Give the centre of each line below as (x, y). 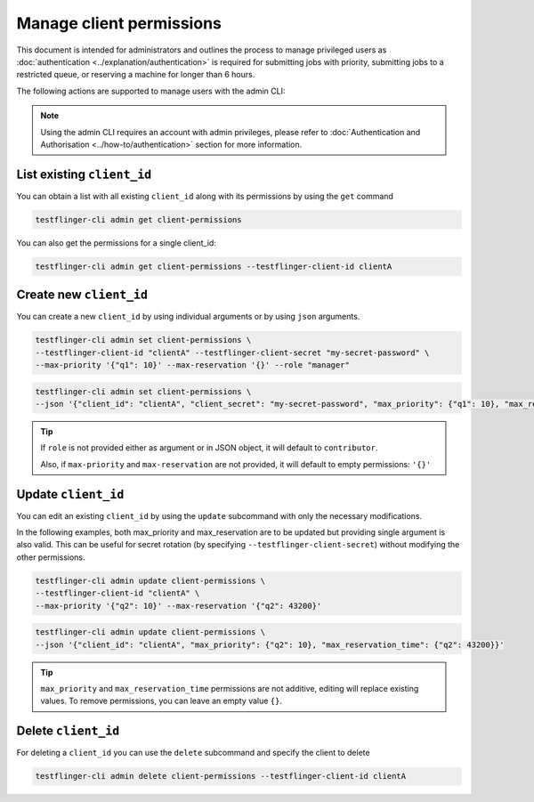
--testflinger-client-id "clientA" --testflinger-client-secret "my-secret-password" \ (232, 352)
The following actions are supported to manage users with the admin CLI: (151, 91)
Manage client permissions (119, 23)
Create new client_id (82, 295)
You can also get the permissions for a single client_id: (117, 243)
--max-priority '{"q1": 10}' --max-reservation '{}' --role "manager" (193, 365)
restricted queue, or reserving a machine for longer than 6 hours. (136, 75)
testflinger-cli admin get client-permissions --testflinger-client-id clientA (214, 266)
